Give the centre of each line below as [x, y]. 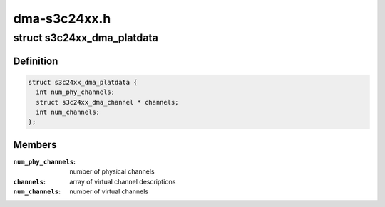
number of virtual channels [109, 191]
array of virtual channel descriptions [123, 181]
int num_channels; [68, 112]
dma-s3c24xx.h [62, 18]
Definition [36, 61]
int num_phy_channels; [76, 92]
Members [35, 145]
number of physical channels [112, 171]
